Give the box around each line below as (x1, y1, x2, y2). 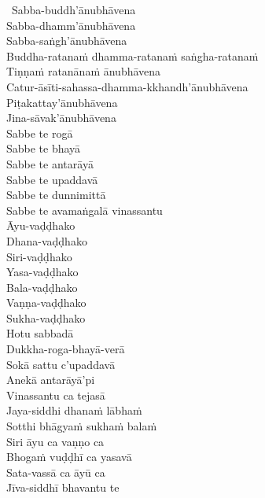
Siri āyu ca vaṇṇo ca (6, 433, 105, 449)
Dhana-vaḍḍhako (6, 232, 87, 249)
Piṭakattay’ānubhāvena (6, 94, 118, 110)
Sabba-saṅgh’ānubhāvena (6, 32, 127, 49)
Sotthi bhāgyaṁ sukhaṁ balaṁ (6, 418, 157, 434)
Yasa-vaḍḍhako (6, 264, 79, 280)
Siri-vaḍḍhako (6, 248, 72, 264)
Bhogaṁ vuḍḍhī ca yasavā (6, 448, 132, 465)
